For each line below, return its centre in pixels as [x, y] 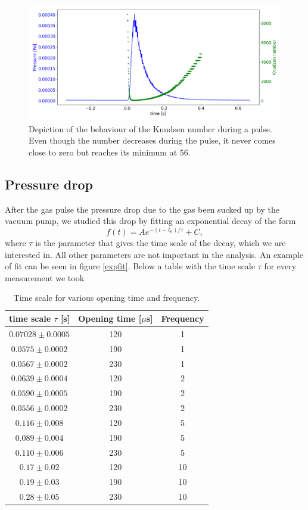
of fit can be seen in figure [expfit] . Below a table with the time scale [130, 266]
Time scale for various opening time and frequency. [107, 298]
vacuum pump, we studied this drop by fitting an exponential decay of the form [150, 221]
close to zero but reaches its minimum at [103, 152]
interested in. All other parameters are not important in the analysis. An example [154, 254]
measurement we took [45, 277]
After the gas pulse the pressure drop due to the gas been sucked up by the [142, 209]
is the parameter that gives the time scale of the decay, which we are [161, 243]
